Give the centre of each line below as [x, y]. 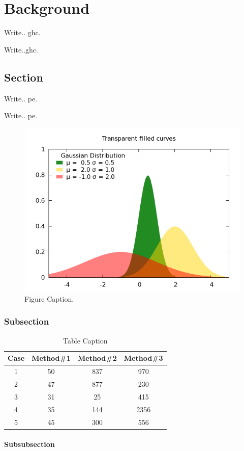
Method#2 [97, 358]
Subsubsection [29, 444]
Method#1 [51, 358]
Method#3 [143, 358]
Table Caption [85, 340]
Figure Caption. [49, 298]
